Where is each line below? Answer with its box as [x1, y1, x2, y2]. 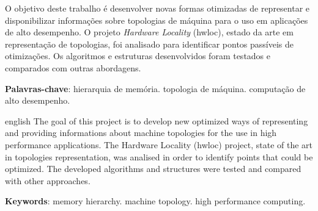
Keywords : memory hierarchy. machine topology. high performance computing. [5, 195, 306, 207]
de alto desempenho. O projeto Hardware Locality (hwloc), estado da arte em [5, 26, 294, 38]
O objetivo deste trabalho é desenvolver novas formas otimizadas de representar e [5, 2, 310, 14]
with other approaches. [5, 174, 91, 187]
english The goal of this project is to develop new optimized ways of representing [5, 114, 308, 127]
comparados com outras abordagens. [5, 61, 141, 74]
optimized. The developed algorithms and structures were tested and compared [5, 162, 301, 175]
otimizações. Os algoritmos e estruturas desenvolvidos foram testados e [5, 49, 271, 62]
